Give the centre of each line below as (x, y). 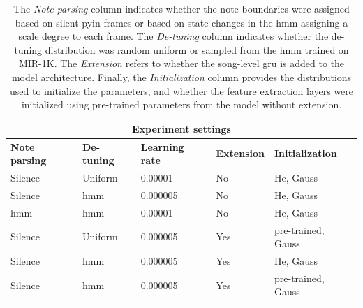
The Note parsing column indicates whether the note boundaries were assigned (181, 8)
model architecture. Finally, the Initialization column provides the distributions (181, 76)
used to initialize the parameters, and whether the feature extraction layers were (181, 90)
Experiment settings (181, 128)
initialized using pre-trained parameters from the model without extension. (181, 104)
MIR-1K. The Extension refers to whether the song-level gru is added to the (181, 63)
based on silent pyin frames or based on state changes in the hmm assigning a (181, 22)
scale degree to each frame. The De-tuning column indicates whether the (173, 36)
